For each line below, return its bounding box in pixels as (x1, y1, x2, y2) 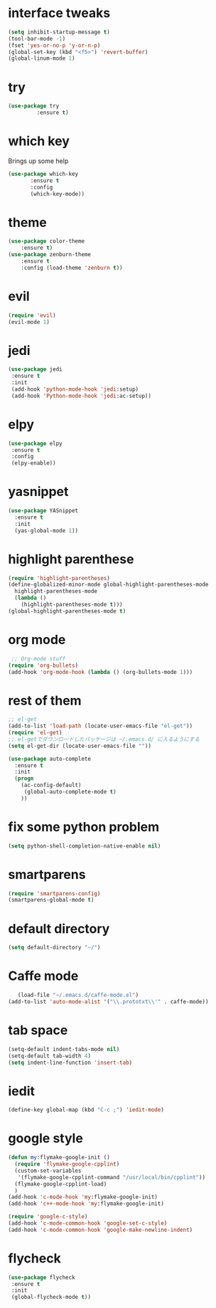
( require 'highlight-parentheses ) (8, 574, 111, 581)
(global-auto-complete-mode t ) (23, 789, 117, 796)
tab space (8, 1023, 68, 1038)
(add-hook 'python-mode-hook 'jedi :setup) (11, 386, 139, 393)
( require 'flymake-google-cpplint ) (14, 1161, 120, 1168)
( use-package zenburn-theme (8, 251, 92, 258)
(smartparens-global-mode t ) (8, 897, 94, 904)
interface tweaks (8, 5, 111, 21)
